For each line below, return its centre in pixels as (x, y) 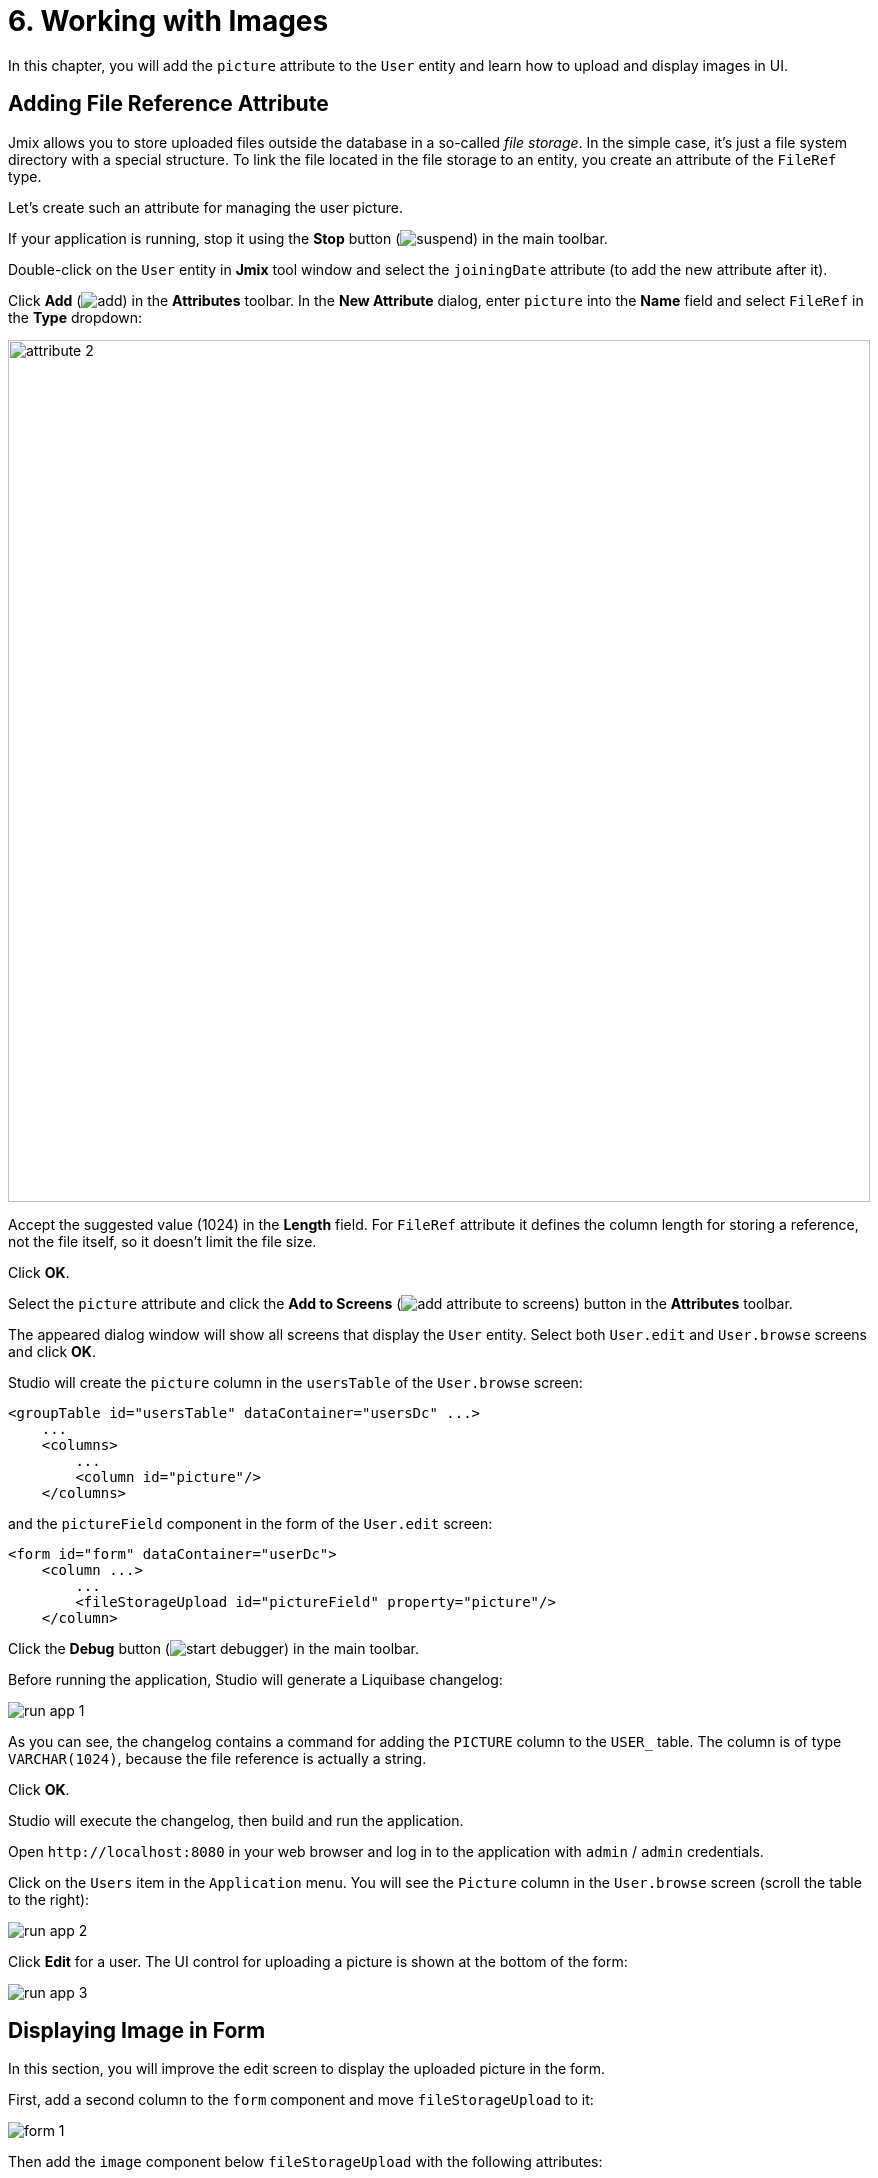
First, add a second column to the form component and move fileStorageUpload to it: (301, 2100)
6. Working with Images (168, 21)
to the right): (49, 1899)
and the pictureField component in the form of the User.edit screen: (250, 1523)
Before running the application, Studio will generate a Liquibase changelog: (255, 1679)
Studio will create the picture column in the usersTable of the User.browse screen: (295, 1382)
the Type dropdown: (75, 317)
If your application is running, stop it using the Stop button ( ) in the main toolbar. (308, 238)
